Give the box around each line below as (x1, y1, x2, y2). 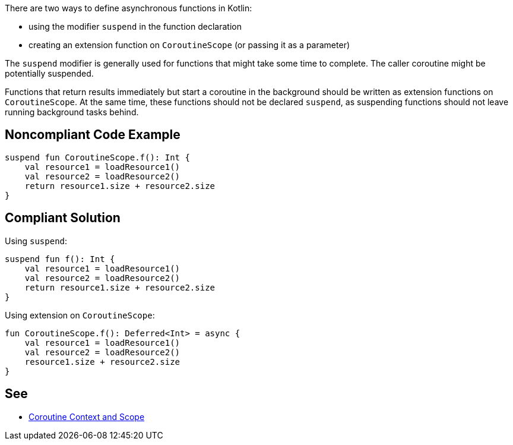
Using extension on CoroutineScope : (5, 310, 155, 320)
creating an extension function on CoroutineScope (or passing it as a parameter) (28, 40, 350, 50)
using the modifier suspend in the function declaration (28, 21, 242, 31)
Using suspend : (5, 235, 68, 246)
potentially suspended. (5, 68, 94, 78)
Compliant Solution (5, 210, 121, 226)
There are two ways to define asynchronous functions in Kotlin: (5, 3, 252, 13)
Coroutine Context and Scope (28, 411, 145, 422)
